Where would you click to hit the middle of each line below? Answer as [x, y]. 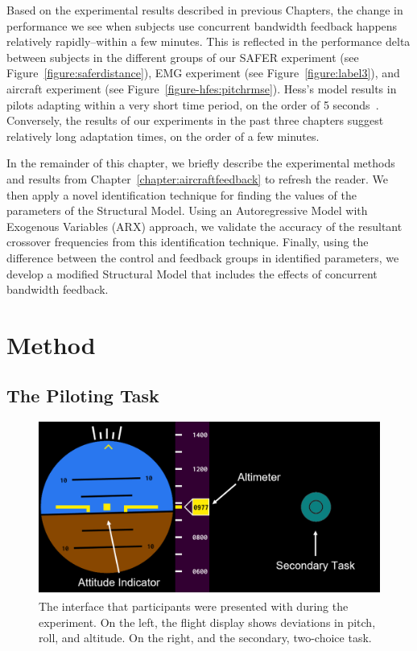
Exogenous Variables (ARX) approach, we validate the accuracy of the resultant [204, 226]
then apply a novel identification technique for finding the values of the [182, 194]
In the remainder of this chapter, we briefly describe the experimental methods [201, 163]
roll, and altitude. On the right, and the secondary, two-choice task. [205, 638]
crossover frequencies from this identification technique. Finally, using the [188, 242]
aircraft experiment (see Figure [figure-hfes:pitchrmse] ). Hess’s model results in [202, 88]
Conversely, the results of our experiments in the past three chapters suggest [195, 120]
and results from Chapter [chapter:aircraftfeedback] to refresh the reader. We [197, 178]
